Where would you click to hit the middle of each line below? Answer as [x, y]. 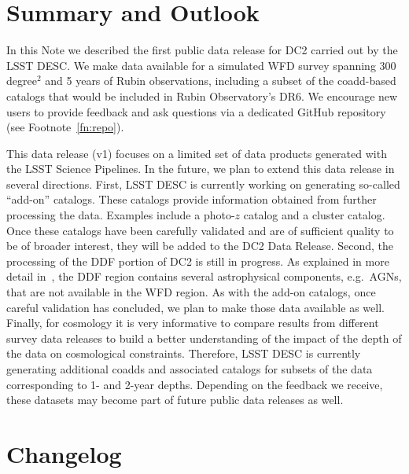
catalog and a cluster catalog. [314, 215]
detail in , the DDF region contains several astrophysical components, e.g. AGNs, [204, 276]
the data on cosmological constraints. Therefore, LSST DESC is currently [184, 353]
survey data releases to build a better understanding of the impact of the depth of [204, 338]
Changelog [64, 453]
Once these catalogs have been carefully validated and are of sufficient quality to [200, 230]
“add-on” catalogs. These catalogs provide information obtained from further [192, 199]
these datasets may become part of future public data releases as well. [175, 400]
